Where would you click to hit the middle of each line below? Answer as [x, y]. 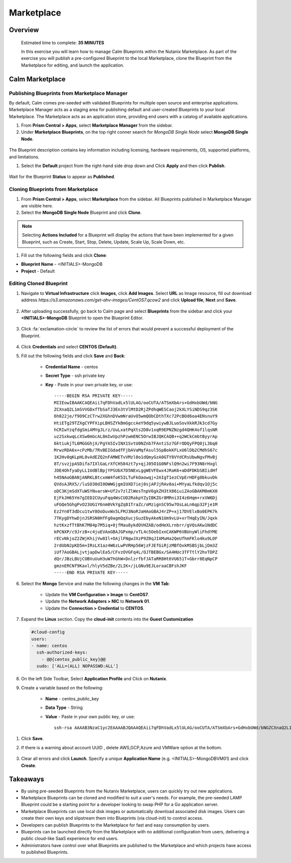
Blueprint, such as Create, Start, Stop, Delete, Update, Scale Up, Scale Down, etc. [104, 242]
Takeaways [27, 779]
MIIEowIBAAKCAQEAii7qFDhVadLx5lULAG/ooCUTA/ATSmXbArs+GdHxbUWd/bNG [136, 403]
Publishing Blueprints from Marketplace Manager [68, 93]
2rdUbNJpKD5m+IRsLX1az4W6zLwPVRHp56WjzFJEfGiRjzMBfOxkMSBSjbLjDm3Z [136, 545]
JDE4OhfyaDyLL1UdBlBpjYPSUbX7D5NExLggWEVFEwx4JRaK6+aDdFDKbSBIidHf [136, 471]
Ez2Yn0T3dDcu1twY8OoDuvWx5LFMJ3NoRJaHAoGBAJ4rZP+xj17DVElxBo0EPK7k [136, 511]
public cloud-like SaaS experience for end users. [70, 839]
